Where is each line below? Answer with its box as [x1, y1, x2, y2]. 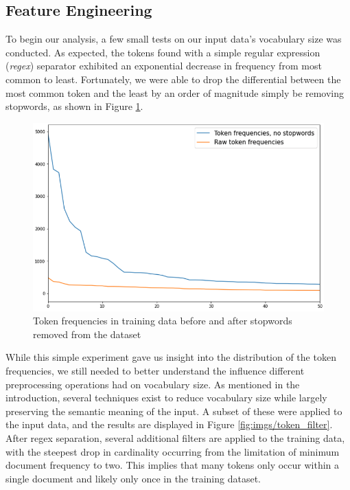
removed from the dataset [33, 326, 141, 341]
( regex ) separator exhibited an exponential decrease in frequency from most [5, 58, 322, 73]
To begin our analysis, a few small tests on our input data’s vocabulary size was [5, 32, 342, 46]
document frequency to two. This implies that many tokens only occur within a [5, 458, 340, 472]
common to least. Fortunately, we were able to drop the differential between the [5, 71, 341, 86]
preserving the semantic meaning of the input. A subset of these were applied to [5, 403, 342, 418]
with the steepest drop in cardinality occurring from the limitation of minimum [5, 444, 340, 458]
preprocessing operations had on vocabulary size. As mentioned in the [5, 377, 300, 391]
